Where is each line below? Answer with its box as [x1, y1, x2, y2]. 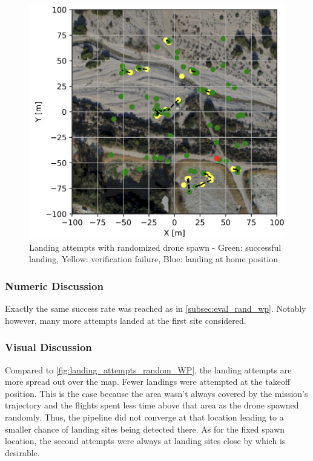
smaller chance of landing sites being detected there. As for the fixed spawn [5, 422, 285, 435]
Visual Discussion [5, 340, 92, 355]
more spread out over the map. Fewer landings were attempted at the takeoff [5, 375, 291, 388]
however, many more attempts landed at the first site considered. [5, 314, 246, 326]
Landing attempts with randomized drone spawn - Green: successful [29, 240, 282, 253]
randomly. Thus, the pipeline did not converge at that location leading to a [5, 410, 284, 423]
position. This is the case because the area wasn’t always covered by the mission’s [5, 387, 308, 399]
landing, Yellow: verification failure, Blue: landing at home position [29, 253, 278, 265]
